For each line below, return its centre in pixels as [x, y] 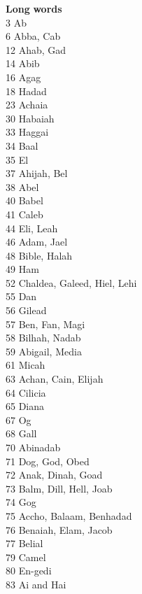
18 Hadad [26, 91]
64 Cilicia [26, 392]
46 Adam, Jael [37, 242]
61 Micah [26, 365]
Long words [34, 8]
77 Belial [24, 543]
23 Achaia [27, 105]
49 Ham [22, 269]
